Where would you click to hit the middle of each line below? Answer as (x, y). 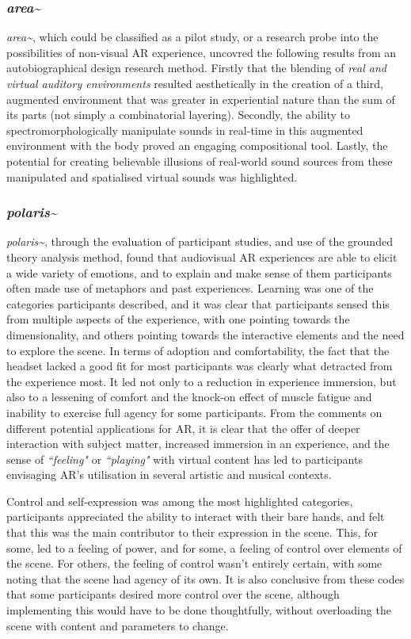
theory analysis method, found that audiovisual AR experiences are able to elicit (202, 256)
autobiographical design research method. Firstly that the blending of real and (196, 68)
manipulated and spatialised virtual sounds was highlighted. (152, 176)
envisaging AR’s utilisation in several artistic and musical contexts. (169, 474)
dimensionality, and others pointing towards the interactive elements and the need (205, 334)
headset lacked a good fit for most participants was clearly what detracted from (200, 366)
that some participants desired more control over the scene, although (173, 594)
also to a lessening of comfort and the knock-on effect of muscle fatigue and (189, 397)
